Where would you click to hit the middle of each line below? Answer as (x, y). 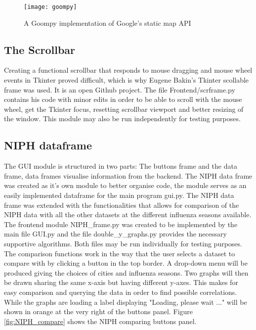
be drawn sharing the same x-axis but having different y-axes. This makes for (121, 282)
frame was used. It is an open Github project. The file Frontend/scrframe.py (120, 89)
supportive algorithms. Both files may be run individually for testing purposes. (123, 243)
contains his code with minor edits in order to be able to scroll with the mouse (123, 99)
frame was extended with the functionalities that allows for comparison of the (122, 205)
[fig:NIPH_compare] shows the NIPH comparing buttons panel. (100, 321)
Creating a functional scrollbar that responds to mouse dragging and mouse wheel (128, 70)
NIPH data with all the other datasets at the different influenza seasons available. (128, 214)
